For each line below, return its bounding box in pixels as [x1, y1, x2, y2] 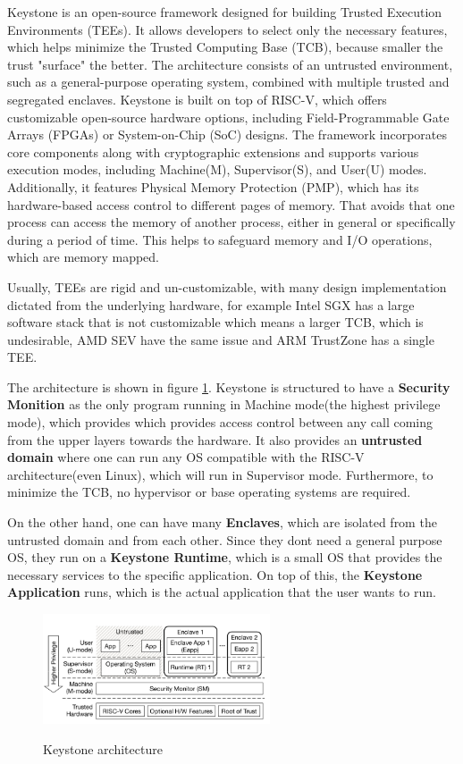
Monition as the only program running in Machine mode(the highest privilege [7, 395, 441, 414]
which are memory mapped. [7, 248, 160, 266]
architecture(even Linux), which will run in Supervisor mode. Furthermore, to [7, 465, 434, 483]
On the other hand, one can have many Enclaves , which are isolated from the [7, 513, 437, 532]
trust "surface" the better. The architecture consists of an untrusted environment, [7, 55, 453, 73]
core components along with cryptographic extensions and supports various [7, 142, 419, 161]
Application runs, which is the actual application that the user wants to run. [7, 583, 436, 601]
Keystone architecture [43, 739, 163, 758]
